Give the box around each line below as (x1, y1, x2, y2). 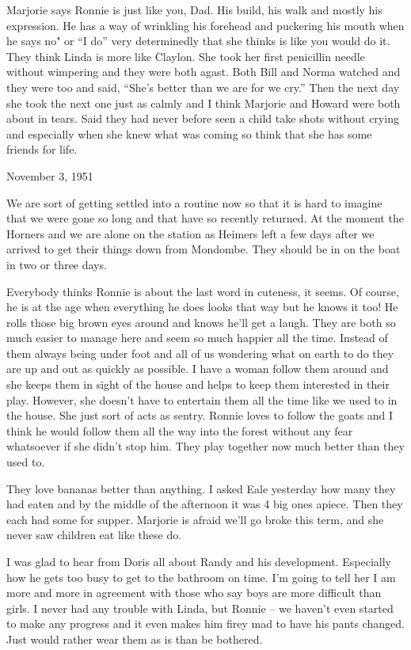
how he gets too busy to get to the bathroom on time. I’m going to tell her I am (6, 568, 396, 585)
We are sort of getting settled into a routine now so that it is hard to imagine (6, 194, 382, 211)
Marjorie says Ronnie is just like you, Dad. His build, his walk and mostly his (6, 2, 382, 17)
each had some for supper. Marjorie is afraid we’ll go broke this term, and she (6, 511, 384, 527)
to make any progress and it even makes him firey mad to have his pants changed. (6, 615, 405, 632)
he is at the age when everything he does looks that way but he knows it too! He (6, 298, 398, 315)
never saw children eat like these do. (6, 526, 182, 543)
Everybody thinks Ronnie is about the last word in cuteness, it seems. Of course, (6, 283, 399, 299)
